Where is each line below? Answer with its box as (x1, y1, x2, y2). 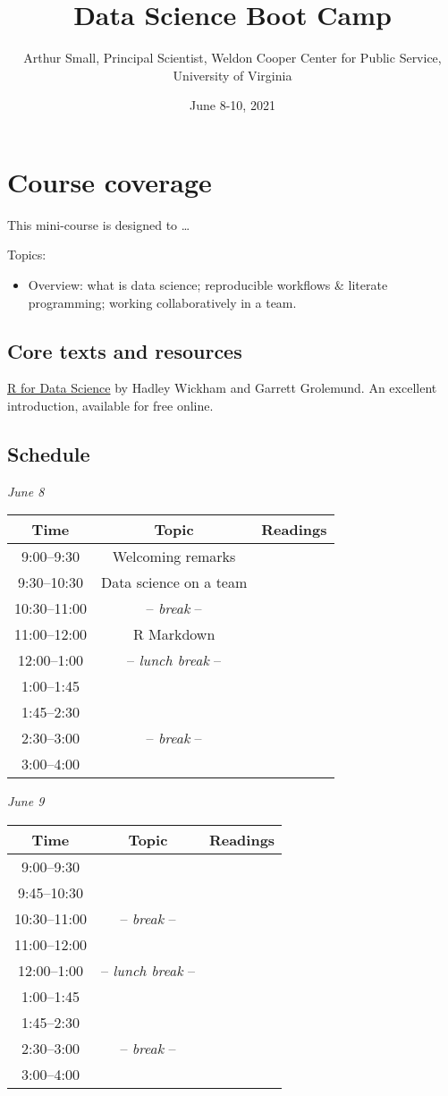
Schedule (7, 440, 90, 467)
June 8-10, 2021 (190, 96, 275, 115)
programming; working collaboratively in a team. (28, 293, 297, 311)
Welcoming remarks (112, 546, 236, 567)
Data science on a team (100, 572, 248, 593)
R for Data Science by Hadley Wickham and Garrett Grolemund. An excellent (7, 378, 437, 397)
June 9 (7, 792, 45, 811)
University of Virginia (173, 65, 292, 84)
